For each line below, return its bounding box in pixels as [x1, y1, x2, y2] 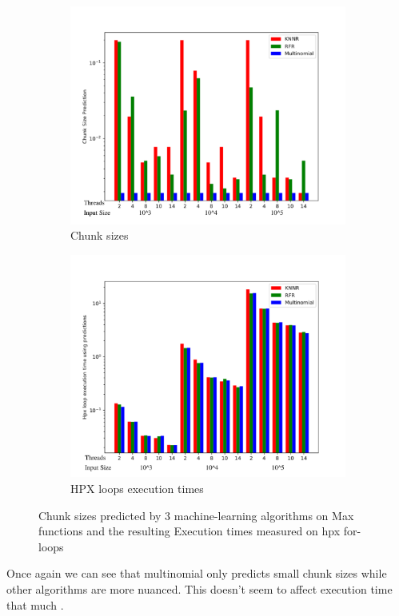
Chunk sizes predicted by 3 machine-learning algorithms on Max [38, 507, 354, 523]
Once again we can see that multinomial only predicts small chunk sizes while [6, 565, 387, 582]
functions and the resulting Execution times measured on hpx [38, 523, 341, 539]
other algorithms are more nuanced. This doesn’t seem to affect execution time [6, 581, 393, 598]
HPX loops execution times [70, 480, 204, 497]
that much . [6, 596, 64, 613]
